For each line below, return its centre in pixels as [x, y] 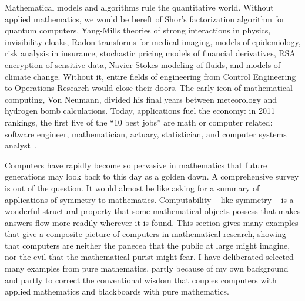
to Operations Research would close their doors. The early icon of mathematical [149, 88]
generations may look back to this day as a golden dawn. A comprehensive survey [152, 176]
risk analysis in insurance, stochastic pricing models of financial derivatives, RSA [150, 53]
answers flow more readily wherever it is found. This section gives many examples [152, 222]
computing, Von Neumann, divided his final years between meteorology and [141, 99]
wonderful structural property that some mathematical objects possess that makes [153, 211]
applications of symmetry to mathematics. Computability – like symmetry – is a [149, 199]
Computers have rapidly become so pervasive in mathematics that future [136, 165]
